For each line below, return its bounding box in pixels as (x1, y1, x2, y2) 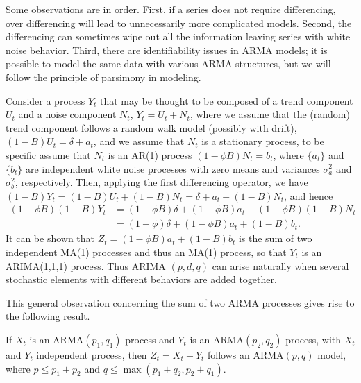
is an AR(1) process (108, 147, 192, 162)
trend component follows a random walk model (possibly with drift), (6, 120, 297, 135)
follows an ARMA (208, 347, 284, 361)
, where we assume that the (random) (190, 107, 350, 121)
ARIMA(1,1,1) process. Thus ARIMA (6, 258, 166, 273)
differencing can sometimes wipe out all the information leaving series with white (6, 29, 351, 44)
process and (125, 332, 175, 346)
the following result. (6, 309, 90, 323)
